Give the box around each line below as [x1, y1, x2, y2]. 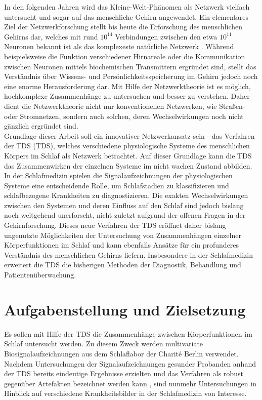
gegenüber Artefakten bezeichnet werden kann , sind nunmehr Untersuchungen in [4, 378, 256, 388]
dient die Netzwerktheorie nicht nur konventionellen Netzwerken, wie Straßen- [4, 100, 245, 111]
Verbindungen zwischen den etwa [115, 31, 217, 42]
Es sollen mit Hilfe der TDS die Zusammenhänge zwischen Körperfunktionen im [4, 328, 252, 339]
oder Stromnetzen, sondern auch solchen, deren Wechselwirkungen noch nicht [4, 110, 244, 121]
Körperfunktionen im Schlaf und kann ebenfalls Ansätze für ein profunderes [4, 239, 239, 250]
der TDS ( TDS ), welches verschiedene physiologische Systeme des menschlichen [4, 140, 250, 151]
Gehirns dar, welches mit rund [4, 31, 98, 42]
